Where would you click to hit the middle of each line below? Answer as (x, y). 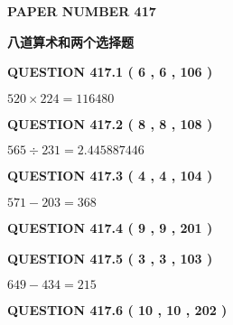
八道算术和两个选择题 (70, 41)
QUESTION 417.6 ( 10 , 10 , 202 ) (117, 310)
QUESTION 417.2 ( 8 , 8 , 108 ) (110, 123)
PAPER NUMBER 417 (82, 11)
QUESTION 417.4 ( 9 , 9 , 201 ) (110, 227)
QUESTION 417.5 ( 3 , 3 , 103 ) (110, 258)
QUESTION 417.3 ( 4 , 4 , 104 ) (110, 176)
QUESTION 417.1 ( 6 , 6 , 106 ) (110, 72)
